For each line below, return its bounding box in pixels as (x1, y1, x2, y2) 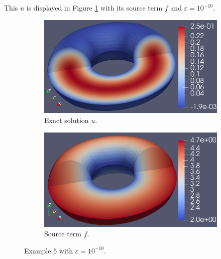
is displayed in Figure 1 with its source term (26, 3, 163, 13)
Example (24, 245, 51, 255)
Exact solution (44, 114, 89, 125)
